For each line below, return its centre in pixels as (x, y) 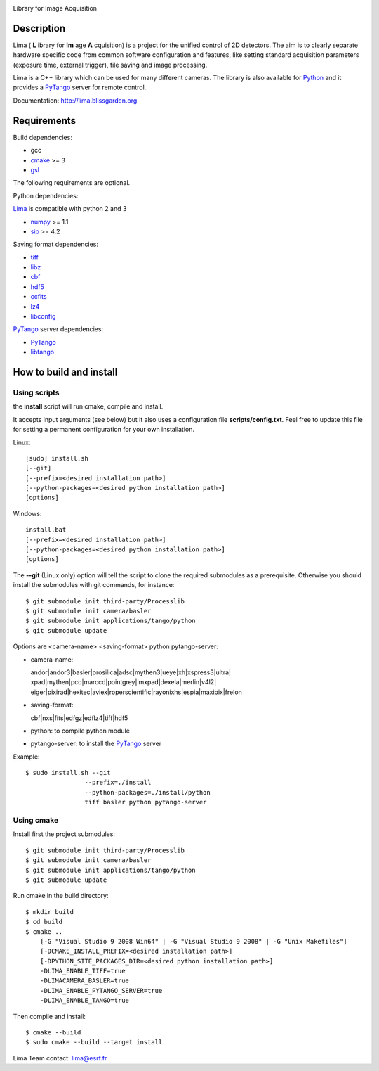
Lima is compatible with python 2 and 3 (70, 209)
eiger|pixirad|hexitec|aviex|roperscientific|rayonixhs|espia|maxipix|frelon (136, 692)
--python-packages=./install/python (147, 792)
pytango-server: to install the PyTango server (96, 744)
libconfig (43, 316)
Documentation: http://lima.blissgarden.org (75, 100)
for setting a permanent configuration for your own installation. (104, 430)
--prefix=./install (118, 783)
